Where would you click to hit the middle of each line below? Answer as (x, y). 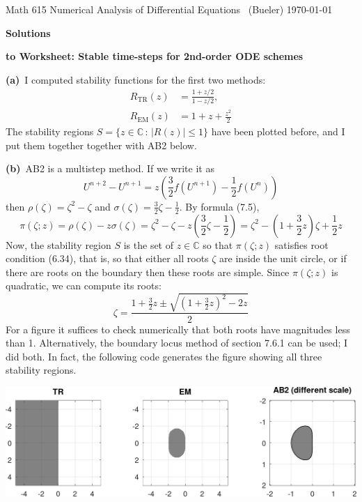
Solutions (28, 32)
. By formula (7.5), (219, 206)
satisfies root (301, 244)
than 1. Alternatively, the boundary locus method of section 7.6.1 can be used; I (177, 343)
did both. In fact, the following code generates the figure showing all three (164, 356)
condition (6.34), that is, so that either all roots (107, 258)
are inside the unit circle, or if (283, 258)
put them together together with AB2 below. (101, 145)
